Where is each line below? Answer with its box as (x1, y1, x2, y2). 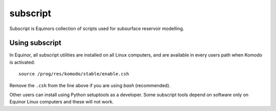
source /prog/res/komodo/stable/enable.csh (18, 71, 129, 77)
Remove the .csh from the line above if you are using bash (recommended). (9, 82, 171, 89)
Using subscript (9, 39, 61, 47)
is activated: (9, 59, 35, 65)
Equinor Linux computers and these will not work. (9, 99, 114, 105)
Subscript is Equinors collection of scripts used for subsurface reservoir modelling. (9, 25, 185, 32)
